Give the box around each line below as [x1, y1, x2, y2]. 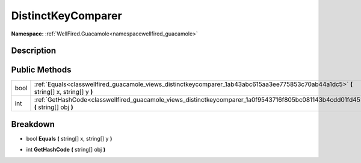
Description [11, 46, 57, 56]
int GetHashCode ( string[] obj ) [26, 146, 105, 153]
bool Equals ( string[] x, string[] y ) [26, 135, 113, 142]
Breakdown [11, 119, 55, 129]
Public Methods [11, 65, 72, 75]
